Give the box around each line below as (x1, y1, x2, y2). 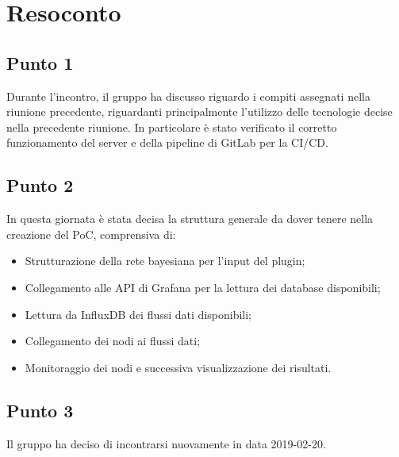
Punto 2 (6, 173, 74, 198)
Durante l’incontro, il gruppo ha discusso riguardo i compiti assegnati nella (6, 87, 370, 104)
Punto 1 (6, 50, 74, 75)
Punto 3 (6, 397, 74, 422)
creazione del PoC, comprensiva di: (6, 225, 176, 242)
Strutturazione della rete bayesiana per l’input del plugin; (25, 252, 305, 269)
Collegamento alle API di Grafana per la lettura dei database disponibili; (25, 278, 381, 295)
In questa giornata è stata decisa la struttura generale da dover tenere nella (6, 210, 374, 227)
